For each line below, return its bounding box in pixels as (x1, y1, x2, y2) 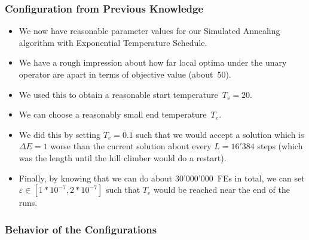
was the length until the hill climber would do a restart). (19, 151, 227, 164)
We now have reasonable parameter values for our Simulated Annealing (19, 24, 280, 37)
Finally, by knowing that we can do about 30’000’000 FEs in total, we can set (19, 171, 305, 184)
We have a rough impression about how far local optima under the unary (19, 56, 287, 69)
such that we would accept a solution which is (136, 128, 304, 140)
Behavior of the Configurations (5, 221, 157, 236)
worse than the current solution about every (50, 140, 212, 152)
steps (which (257, 140, 303, 152)
